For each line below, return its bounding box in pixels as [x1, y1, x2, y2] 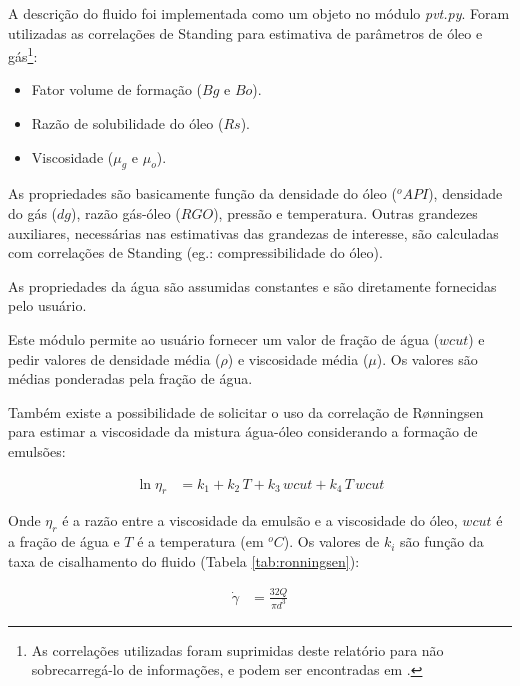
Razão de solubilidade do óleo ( [31, 113, 224, 134]
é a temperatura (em [137, 531, 264, 552]
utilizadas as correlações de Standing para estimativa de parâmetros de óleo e [8, 22, 483, 43]
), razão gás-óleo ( [71, 203, 181, 224]
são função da [400, 531, 484, 552]
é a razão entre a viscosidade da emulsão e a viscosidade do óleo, [62, 510, 458, 531]
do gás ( [8, 203, 58, 224]
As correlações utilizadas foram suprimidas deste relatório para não [31, 639, 444, 660]
